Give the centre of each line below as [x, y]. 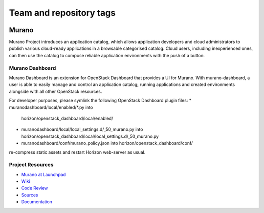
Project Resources [31, 165]
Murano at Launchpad [44, 174]
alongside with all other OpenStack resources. [55, 91]
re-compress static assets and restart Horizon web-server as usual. [77, 152]
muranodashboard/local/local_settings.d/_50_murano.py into [82, 129]
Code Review [35, 188]
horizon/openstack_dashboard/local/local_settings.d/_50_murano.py [90, 136]
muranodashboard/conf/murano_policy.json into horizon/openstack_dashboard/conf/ [107, 143]
